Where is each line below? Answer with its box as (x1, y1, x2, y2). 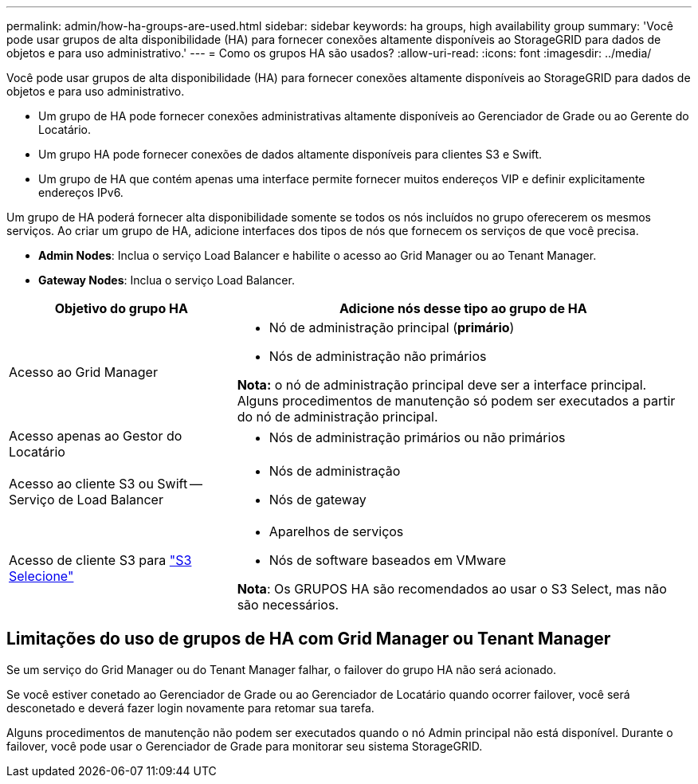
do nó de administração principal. (237, 409, 438, 425)
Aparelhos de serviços (269, 523, 404, 539)
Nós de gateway (269, 492, 367, 508)
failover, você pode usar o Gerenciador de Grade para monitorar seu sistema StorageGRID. (6, 739, 483, 753)
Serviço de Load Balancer (9, 492, 163, 508)
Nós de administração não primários (269, 348, 487, 364)
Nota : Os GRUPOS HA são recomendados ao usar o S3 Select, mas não (237, 581, 667, 597)
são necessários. (237, 597, 339, 613)
